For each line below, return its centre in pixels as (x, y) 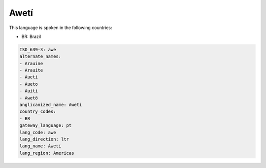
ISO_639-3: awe (38, 50)
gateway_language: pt (46, 125)
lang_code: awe (38, 132)
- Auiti (29, 91)
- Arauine (31, 63)
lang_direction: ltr (44, 139)
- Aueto (29, 84)
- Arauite (31, 70)
